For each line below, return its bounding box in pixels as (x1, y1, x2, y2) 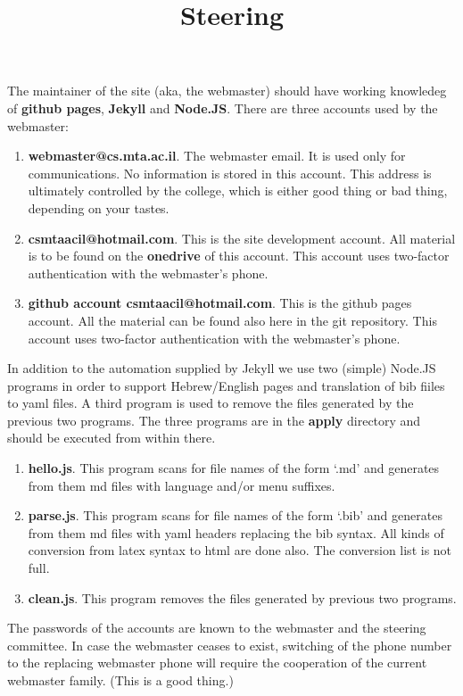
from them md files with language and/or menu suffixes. (28, 476, 335, 494)
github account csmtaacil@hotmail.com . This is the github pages (28, 294, 412, 312)
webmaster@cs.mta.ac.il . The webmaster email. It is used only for (28, 146, 406, 165)
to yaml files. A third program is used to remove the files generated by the (7, 394, 414, 412)
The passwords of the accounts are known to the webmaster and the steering (7, 618, 426, 637)
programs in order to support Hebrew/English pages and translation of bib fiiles (7, 376, 445, 394)
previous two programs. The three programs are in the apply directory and (7, 410, 421, 429)
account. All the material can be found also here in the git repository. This (28, 311, 437, 329)
